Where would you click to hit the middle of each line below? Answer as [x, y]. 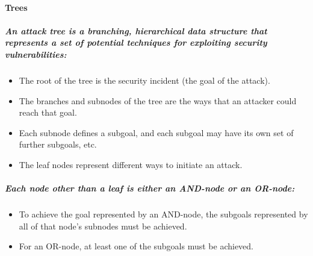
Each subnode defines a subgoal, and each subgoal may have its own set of [156, 132]
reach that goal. [48, 112]
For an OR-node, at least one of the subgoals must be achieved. [136, 246]
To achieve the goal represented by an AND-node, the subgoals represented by [163, 214]
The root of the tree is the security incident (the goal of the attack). [144, 80]
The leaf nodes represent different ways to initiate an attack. [131, 164]
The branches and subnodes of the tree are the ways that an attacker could [158, 100]
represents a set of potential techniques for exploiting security [136, 42]
